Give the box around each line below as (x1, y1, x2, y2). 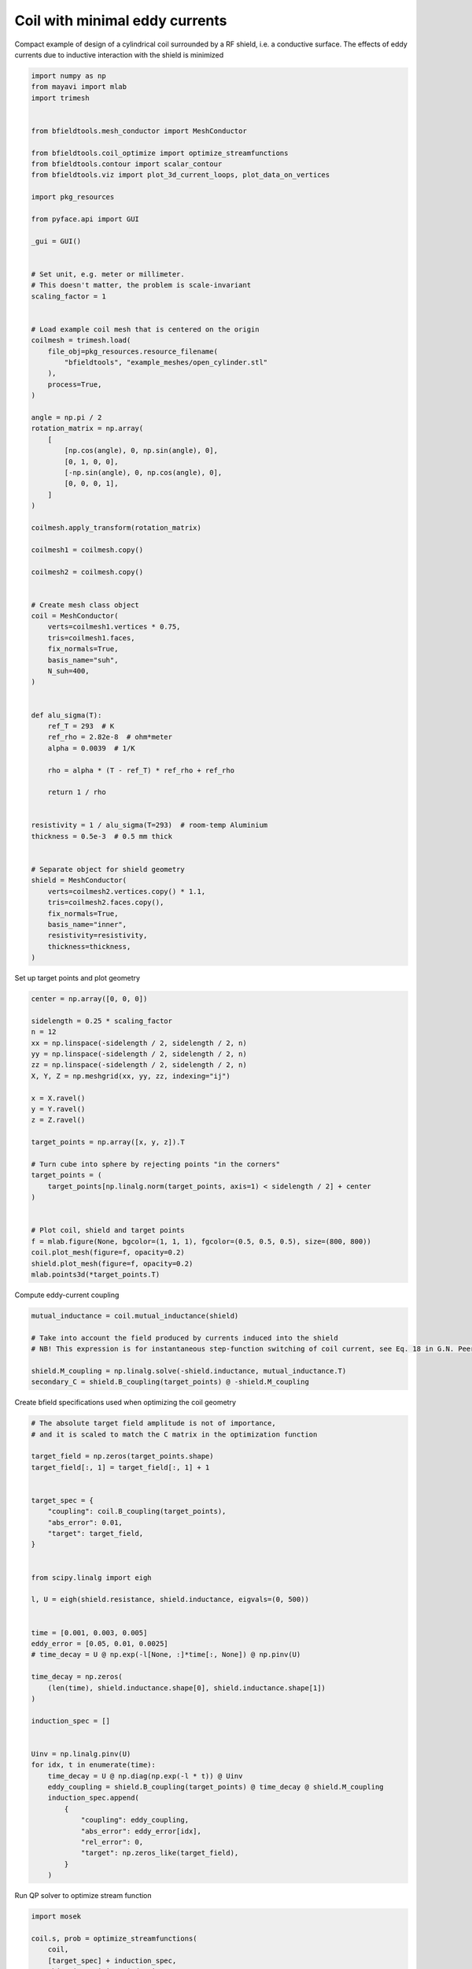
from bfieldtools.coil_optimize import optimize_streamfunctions (31, 148, 289, 158)
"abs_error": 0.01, (47, 1518, 124, 1527)
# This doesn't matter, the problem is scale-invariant (31, 280, 252, 290)
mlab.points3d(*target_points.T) (31, 1270, 160, 1279)
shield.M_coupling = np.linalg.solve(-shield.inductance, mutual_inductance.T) (31, 1366, 347, 1375)
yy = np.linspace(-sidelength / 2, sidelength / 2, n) (31, 1050, 247, 1059)
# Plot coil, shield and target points (31, 1226, 185, 1235)
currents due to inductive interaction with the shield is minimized (14, 50, 224, 59)
